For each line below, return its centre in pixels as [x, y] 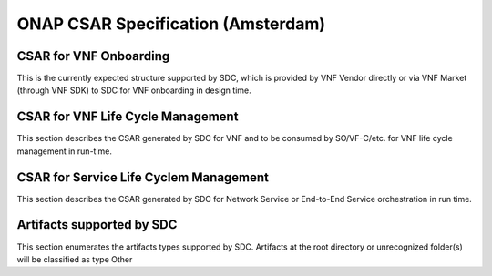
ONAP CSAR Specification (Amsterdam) [171, 24]
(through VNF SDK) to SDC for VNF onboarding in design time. [134, 90]
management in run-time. [65, 151]
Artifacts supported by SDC [97, 225]
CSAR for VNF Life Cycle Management [128, 117]
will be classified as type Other [75, 259]
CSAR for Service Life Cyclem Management [143, 177]
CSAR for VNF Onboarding [93, 56]
